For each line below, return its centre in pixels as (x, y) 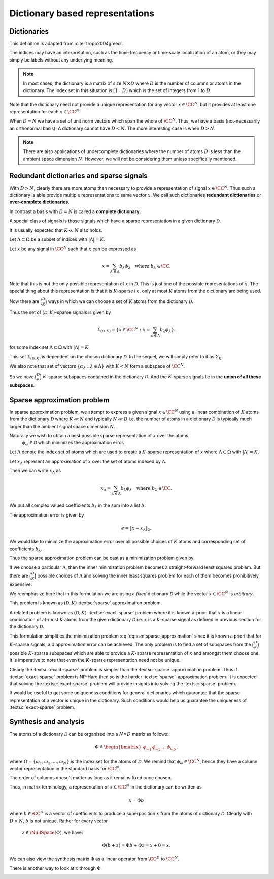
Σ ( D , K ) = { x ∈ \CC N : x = (124, 330)
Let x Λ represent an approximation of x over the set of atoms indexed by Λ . (88, 462)
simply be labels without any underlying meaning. (61, 60)
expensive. (21, 584)
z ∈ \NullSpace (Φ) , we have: (53, 832)
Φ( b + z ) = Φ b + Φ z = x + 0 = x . (136, 846)
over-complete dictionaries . (39, 202)
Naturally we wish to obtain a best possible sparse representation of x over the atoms (99, 435)
